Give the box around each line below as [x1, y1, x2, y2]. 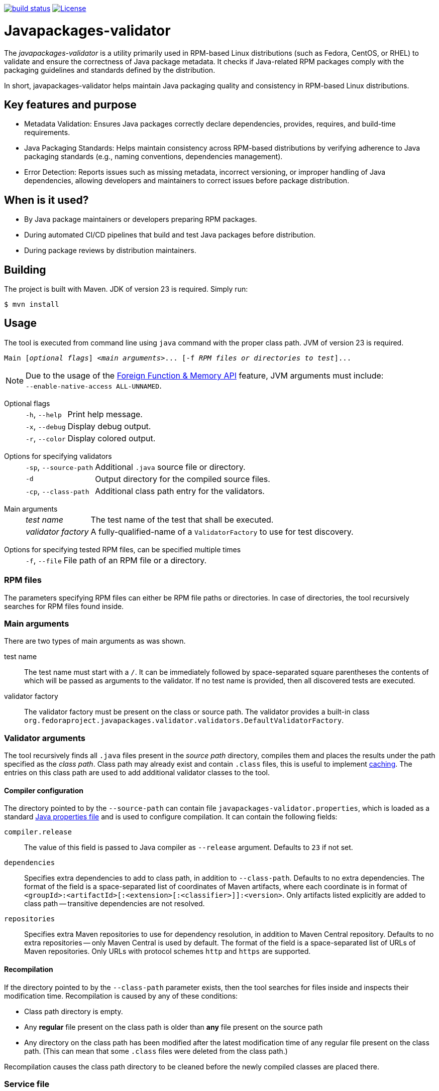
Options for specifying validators [4, 451, 112, 460]
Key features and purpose [4, 98, 137, 111]
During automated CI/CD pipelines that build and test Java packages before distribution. [24, 230, 315, 239]
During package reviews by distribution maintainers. [24, 246, 196, 255]
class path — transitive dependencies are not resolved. [24, 899, 205, 908]
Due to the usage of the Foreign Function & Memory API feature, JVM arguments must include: [26, 370, 384, 381]
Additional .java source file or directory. [95, 461, 246, 472]
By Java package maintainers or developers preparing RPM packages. [24, 215, 257, 224]
